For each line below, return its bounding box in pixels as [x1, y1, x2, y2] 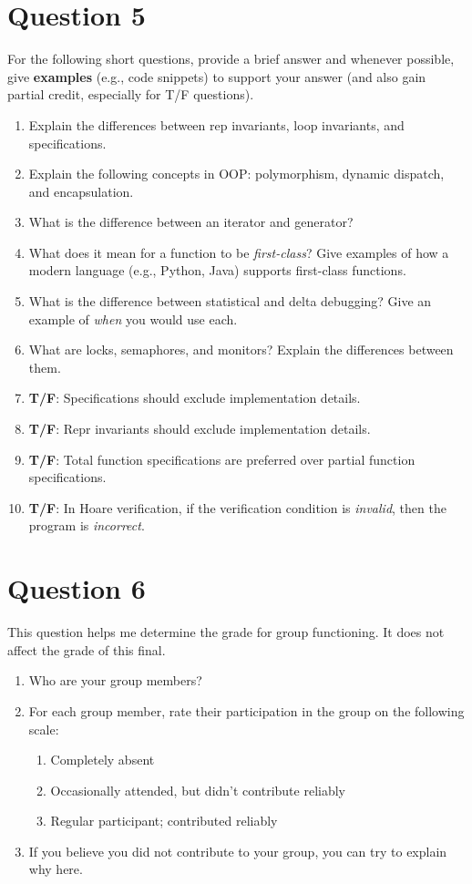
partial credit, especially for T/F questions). [7, 85, 254, 104]
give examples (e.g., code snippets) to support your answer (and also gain [7, 67, 426, 86]
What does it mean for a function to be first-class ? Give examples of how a [28, 242, 449, 262]
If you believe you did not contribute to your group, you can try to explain [28, 841, 447, 860]
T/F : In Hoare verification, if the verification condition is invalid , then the [28, 498, 446, 517]
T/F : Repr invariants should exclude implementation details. [28, 419, 371, 438]
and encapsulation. [28, 181, 134, 200]
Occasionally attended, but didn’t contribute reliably [50, 780, 345, 799]
